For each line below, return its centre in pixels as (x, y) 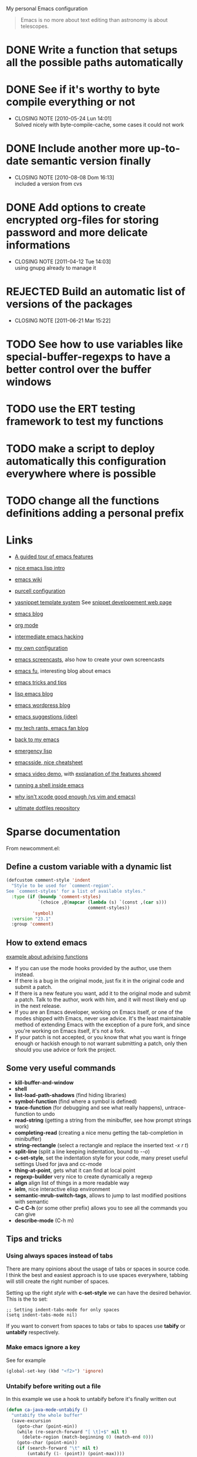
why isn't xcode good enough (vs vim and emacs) (75, 797)
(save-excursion (31, 1421)
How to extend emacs (47, 943)
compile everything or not (71, 102)
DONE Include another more (76, 148)
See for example (26, 1360)
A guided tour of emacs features (54, 556)
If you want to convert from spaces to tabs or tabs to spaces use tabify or (96, 1326)
